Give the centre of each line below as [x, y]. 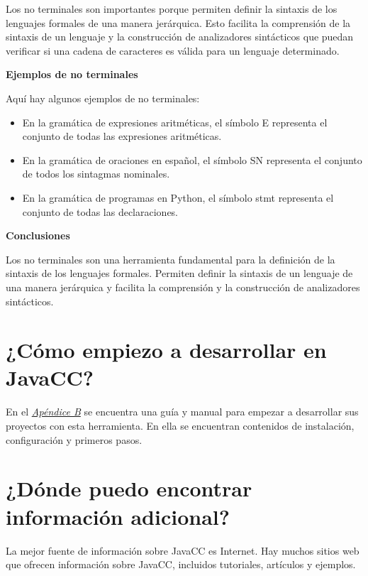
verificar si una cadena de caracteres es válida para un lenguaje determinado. [173, 50]
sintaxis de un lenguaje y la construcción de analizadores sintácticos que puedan [180, 37]
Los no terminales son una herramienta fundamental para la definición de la [171, 259]
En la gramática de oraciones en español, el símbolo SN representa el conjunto [192, 159]
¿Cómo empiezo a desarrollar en [166, 350]
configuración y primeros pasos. [74, 439]
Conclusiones [38, 235]
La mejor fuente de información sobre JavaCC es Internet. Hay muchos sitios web [183, 550]
